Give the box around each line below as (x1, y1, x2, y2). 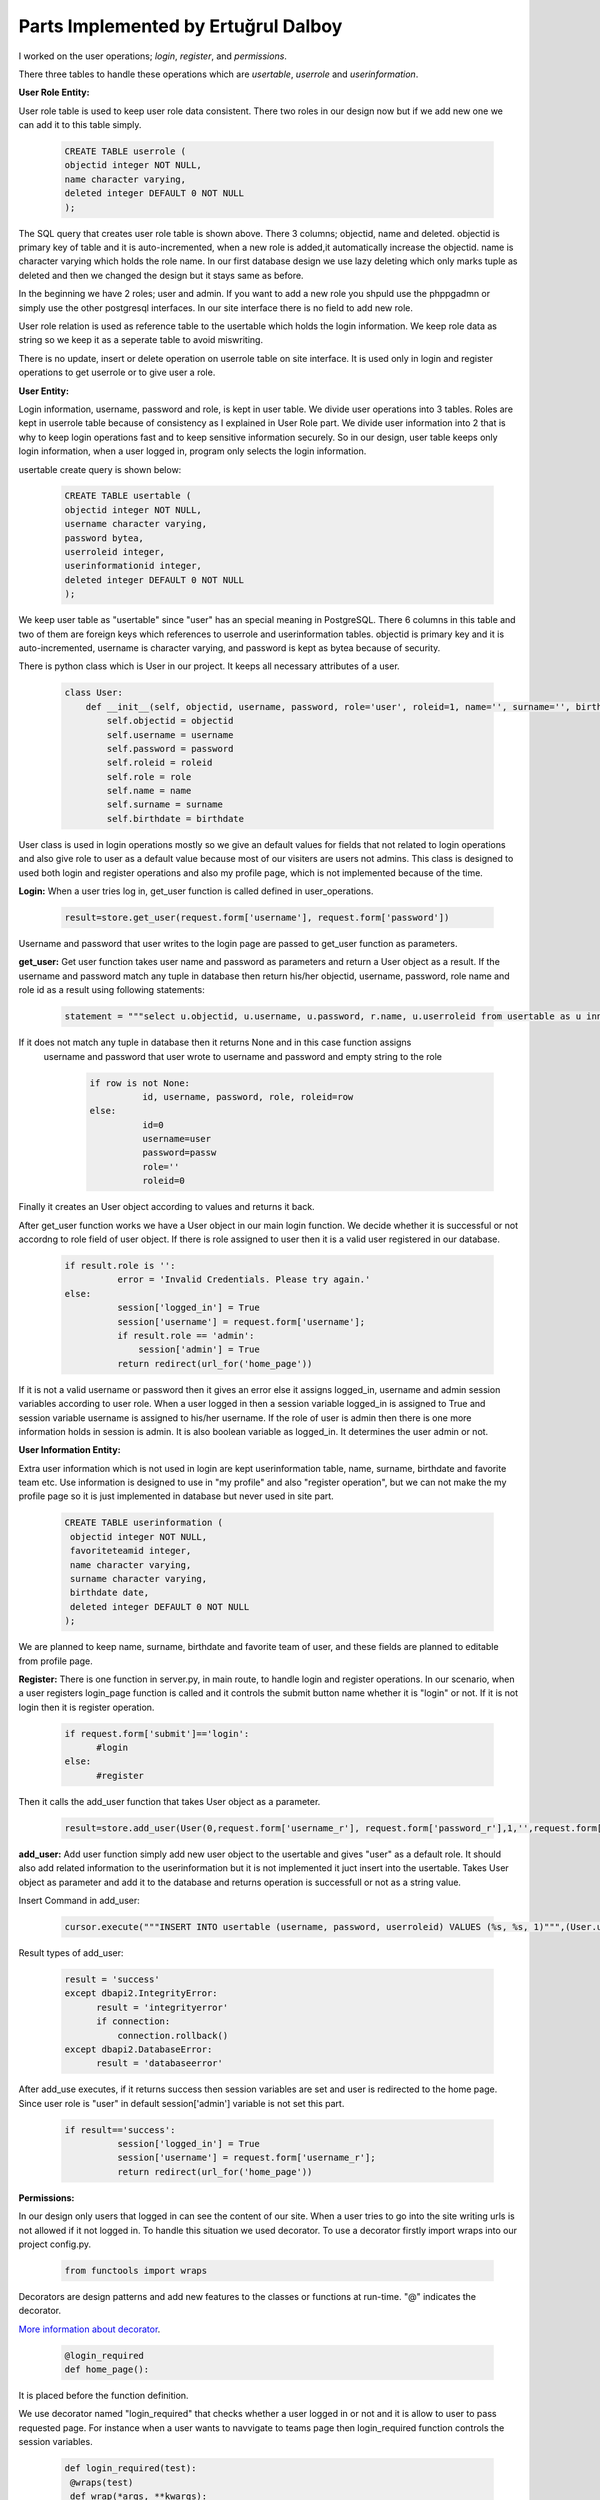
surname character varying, (70, 1573, 208, 1584)
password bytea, (64, 532, 145, 544)
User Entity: (18, 385, 70, 397)
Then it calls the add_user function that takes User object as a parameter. (18, 1795, 321, 1807)
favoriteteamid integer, (70, 1545, 192, 1557)
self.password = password (106, 743, 234, 754)
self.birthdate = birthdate (106, 813, 245, 824)
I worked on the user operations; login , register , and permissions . (18, 50, 287, 62)
